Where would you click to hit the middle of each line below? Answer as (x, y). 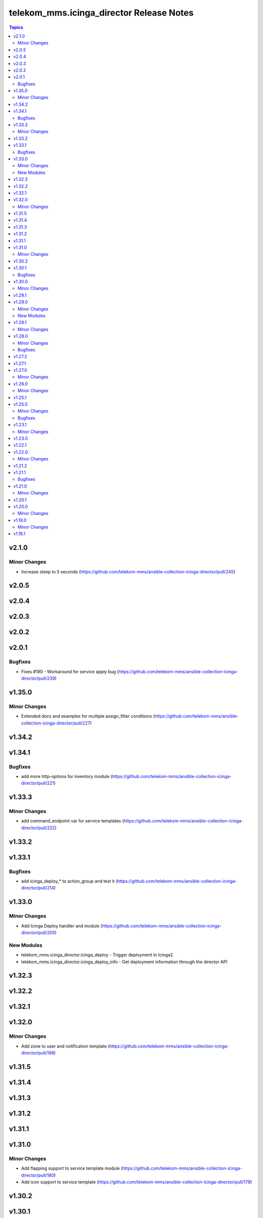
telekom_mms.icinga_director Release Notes (101, 13)
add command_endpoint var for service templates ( (73, 821)
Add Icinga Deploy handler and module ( (62, 926)
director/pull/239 (38, 678)
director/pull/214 (38, 888)
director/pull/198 (38, 1053)
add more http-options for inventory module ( (67, 776)
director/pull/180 (38, 1175)
